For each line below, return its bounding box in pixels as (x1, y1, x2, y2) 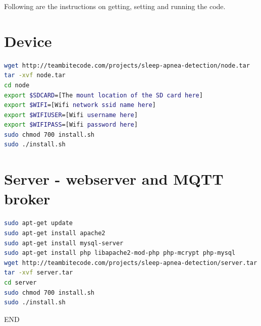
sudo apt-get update (4, 220, 73, 227)
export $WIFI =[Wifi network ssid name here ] (4, 101, 156, 109)
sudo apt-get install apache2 (4, 229, 106, 237)
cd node (4, 81, 30, 89)
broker (4, 188, 50, 209)
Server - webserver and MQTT (4, 169, 224, 189)
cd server (4, 279, 37, 286)
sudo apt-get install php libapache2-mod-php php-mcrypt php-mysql (4, 249, 236, 257)
